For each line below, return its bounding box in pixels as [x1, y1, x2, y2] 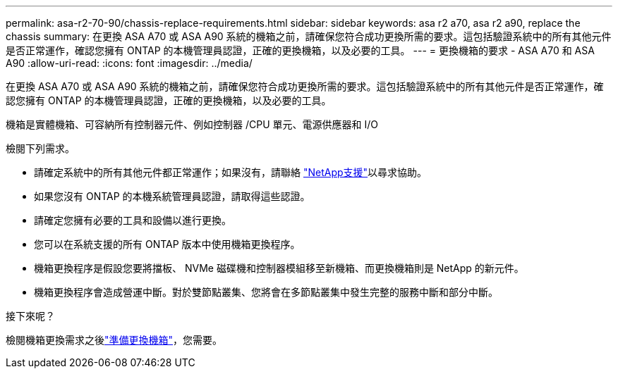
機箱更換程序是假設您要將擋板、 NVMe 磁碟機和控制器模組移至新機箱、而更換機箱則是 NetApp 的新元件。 [34, 262, 524, 274]
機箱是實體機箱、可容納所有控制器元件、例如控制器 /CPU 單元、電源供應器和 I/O [6, 118, 378, 130]
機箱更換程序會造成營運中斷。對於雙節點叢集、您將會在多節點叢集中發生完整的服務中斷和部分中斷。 [34, 286, 498, 298]
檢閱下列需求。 [6, 142, 75, 154]
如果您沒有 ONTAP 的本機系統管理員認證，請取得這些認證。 [34, 190, 310, 202]
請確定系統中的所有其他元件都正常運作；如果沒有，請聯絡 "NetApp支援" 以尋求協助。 [34, 166, 428, 178]
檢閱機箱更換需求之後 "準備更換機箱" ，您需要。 [6, 334, 223, 346]
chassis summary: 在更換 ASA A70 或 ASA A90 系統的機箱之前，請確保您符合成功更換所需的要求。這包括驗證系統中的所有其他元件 [6, 30, 612, 42]
